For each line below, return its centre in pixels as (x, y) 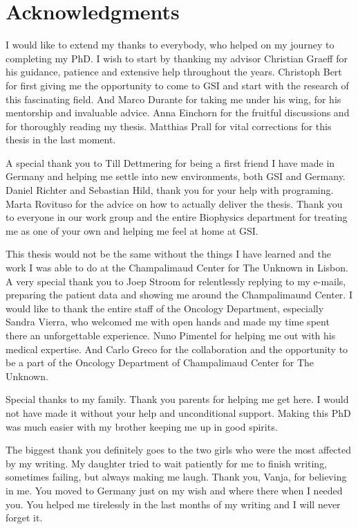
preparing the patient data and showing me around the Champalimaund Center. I (179, 295)
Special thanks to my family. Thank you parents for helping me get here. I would (177, 399)
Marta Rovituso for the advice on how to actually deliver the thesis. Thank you (174, 203)
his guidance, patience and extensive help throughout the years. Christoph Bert (174, 72)
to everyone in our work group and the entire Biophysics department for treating (177, 217)
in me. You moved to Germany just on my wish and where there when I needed (174, 490)
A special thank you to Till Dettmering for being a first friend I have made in (170, 162)
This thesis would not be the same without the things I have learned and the (168, 254)
